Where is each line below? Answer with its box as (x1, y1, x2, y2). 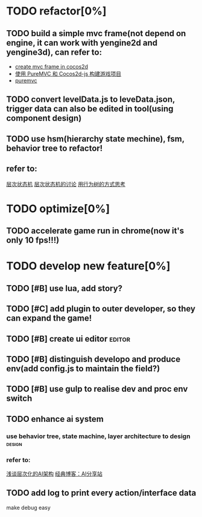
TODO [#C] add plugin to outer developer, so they (6, 304, 196, 314)
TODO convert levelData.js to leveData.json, (6, 95, 175, 105)
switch (6, 393, 33, 404)
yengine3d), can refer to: (6, 47, 103, 57)
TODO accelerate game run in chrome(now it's (6, 226, 185, 236)
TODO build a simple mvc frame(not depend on (6, 28, 186, 39)
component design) (6, 113, 82, 124)
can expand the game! (6, 313, 92, 324)
